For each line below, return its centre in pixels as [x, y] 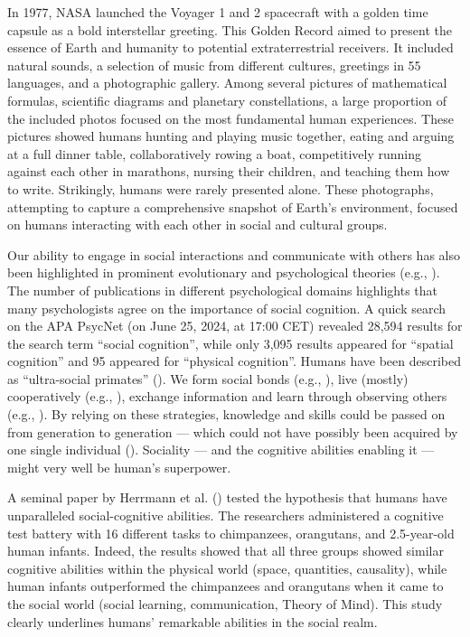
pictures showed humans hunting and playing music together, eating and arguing [231, 136]
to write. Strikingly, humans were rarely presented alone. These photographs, [221, 188]
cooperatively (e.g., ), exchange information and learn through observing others [227, 396]
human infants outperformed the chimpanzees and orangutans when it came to [226, 586]
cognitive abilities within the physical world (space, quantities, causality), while [227, 568]
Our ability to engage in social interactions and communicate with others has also [234, 254]
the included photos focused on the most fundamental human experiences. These [230, 118]
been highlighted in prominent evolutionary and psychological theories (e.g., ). [224, 272]
